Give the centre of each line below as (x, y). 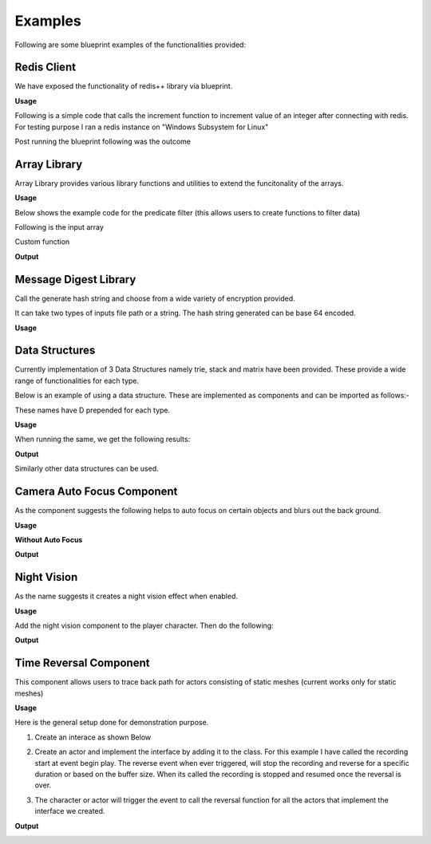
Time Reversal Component (82, 663)
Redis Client (45, 67)
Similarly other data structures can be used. (87, 469)
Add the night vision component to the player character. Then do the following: (144, 625)
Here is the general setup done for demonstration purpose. (112, 723)
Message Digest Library (75, 279)
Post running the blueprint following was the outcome (103, 142)
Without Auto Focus (49, 539)
